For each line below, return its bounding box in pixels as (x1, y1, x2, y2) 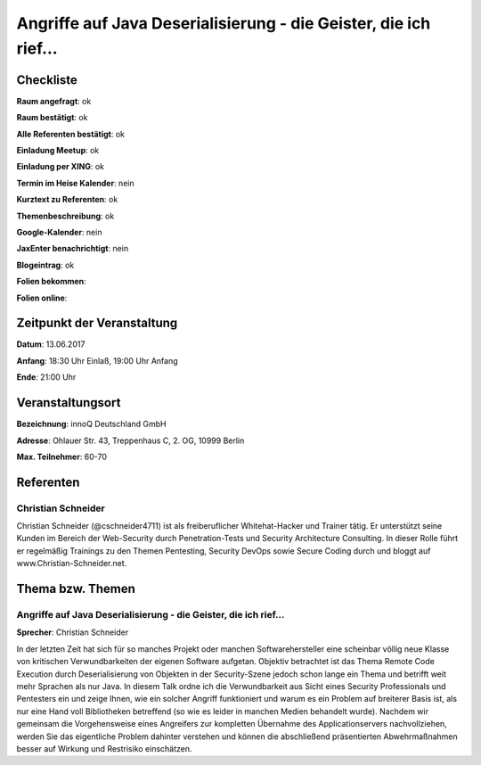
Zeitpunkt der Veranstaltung (16, 316, 178, 331)
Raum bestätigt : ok (16, 112, 88, 123)
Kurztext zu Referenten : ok (16, 194, 118, 205)
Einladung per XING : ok (16, 161, 105, 172)
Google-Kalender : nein (16, 226, 102, 237)
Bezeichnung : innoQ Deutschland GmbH (16, 419, 167, 430)
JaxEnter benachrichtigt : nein (16, 243, 129, 254)
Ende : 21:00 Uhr (16, 372, 77, 382)
